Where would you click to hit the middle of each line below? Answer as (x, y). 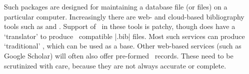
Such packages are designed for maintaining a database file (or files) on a (116, 6)
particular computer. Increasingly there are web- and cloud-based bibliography (124, 16)
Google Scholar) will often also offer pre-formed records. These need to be (119, 55)
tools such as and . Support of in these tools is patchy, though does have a (120, 26)
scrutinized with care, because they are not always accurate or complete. (115, 65)
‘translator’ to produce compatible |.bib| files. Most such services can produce (124, 36)
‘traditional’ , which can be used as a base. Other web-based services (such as (123, 46)
